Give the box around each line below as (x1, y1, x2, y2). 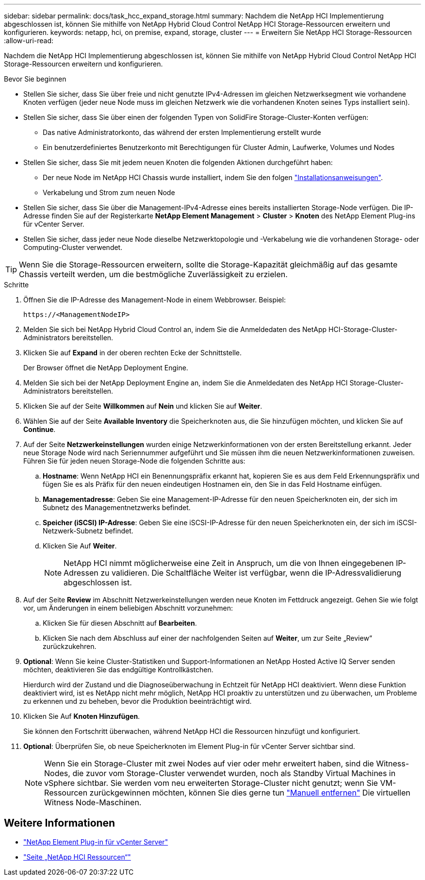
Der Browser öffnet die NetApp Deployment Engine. (23, 364, 188, 372)
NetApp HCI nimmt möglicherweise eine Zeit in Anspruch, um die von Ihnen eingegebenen (64, 558, 394, 568)
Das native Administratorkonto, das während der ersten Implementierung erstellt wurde (43, 128, 321, 136)
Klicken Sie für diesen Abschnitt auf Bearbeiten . (43, 619, 197, 627)
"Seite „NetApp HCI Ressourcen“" (23, 852, 131, 861)
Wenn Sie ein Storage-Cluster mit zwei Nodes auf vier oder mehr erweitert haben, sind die (44, 759, 374, 768)
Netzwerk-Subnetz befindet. (43, 527, 133, 535)
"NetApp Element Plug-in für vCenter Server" (23, 837, 168, 846)
